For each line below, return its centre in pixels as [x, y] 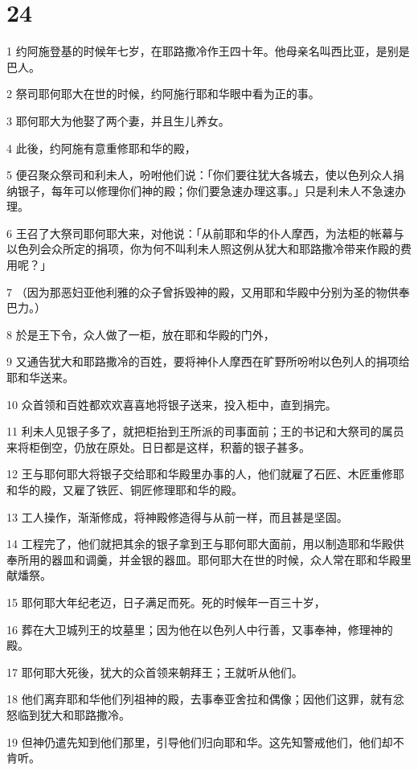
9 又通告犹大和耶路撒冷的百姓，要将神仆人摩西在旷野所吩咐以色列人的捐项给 [208, 361]
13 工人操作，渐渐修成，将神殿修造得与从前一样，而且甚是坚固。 [177, 516]
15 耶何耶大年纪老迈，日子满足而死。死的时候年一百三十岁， [166, 602]
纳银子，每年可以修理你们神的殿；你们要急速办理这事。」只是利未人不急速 [201, 190]
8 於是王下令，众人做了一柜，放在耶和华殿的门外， [141, 334]
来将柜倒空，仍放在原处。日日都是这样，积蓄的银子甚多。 [158, 446]
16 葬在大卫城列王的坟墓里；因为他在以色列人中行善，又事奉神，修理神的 [200, 629]
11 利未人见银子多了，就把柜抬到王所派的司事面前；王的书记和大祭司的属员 [205, 431]
